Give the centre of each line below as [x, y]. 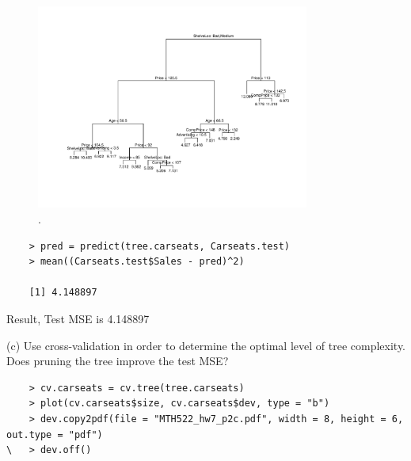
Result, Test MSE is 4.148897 [78, 318]
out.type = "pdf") [55, 434]
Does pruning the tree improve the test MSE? [118, 361]
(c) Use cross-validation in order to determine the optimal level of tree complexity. [206, 345]
